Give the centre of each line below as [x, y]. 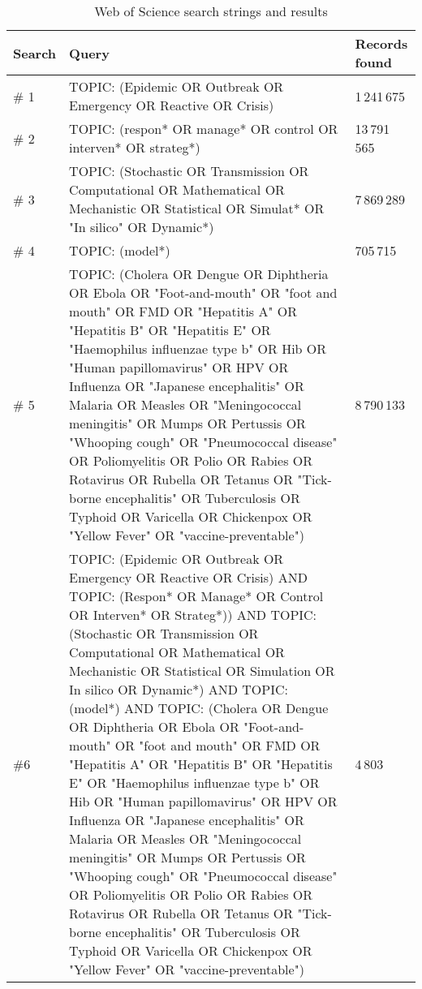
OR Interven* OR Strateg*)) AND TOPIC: [193, 615]
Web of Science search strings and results [211, 11]
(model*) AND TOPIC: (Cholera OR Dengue [199, 708]
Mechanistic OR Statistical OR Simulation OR [202, 671]
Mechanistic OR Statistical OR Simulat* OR [197, 208]
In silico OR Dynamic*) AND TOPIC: [179, 689]
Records [381, 43]
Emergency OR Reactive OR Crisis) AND [188, 577]
